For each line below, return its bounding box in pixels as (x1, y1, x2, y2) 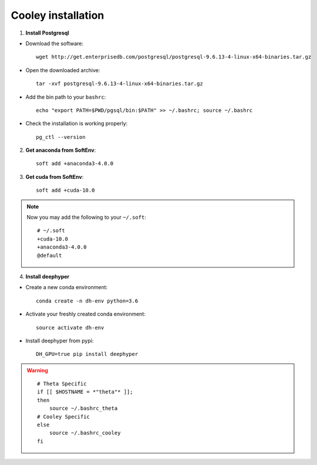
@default (37, 252, 62, 259)
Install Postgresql (25, 29, 70, 36)
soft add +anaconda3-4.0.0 (36, 160, 114, 167)
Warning (26, 366, 48, 374)
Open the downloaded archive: (25, 66, 100, 73)
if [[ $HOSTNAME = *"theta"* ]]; (37, 389, 133, 395)
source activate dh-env (36, 324, 104, 331)
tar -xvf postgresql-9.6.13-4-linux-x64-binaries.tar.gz (36, 80, 204, 87)
